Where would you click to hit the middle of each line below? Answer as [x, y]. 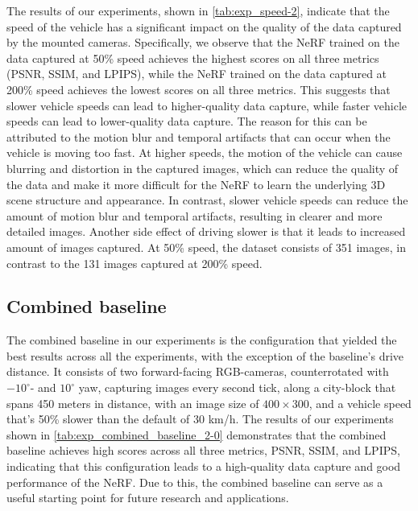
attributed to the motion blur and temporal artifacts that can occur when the [199, 136]
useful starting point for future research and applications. [148, 498]
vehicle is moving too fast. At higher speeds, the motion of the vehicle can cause [205, 152]
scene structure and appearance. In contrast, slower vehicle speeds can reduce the [207, 200]
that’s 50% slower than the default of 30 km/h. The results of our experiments [200, 419]
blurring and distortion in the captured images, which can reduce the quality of [203, 168]
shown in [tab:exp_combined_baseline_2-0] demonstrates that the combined [197, 434]
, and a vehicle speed [360, 403]
